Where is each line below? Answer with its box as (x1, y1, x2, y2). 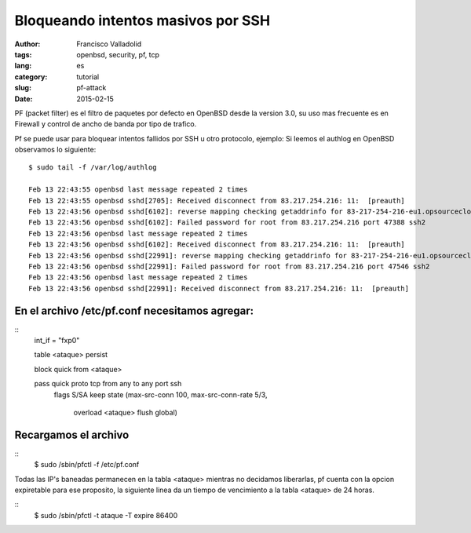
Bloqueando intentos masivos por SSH (14, 12, 271, 29)
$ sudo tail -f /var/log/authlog (28, 163, 157, 172)
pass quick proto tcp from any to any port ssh (34, 379, 182, 389)
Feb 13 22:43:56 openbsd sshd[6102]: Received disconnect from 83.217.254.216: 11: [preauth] (28, 240, 406, 249)
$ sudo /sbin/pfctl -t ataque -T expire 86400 (34, 510, 178, 520)
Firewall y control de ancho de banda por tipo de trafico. (14, 119, 197, 129)
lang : (14, 61, 32, 71)
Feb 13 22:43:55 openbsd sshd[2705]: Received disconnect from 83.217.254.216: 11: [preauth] (28, 196, 406, 205)
